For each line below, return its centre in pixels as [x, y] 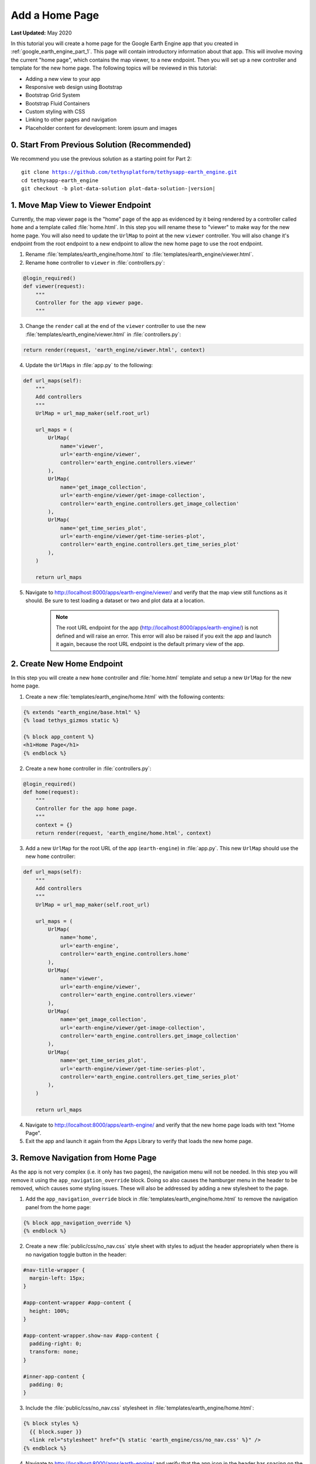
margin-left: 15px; [57, 1278]
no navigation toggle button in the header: [76, 1254]
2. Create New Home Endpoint [67, 664]
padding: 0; [47, 1385]
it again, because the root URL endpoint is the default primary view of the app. [150, 644]
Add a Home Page [55, 15]
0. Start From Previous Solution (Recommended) [101, 144]
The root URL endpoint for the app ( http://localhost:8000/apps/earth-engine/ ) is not [157, 628]
